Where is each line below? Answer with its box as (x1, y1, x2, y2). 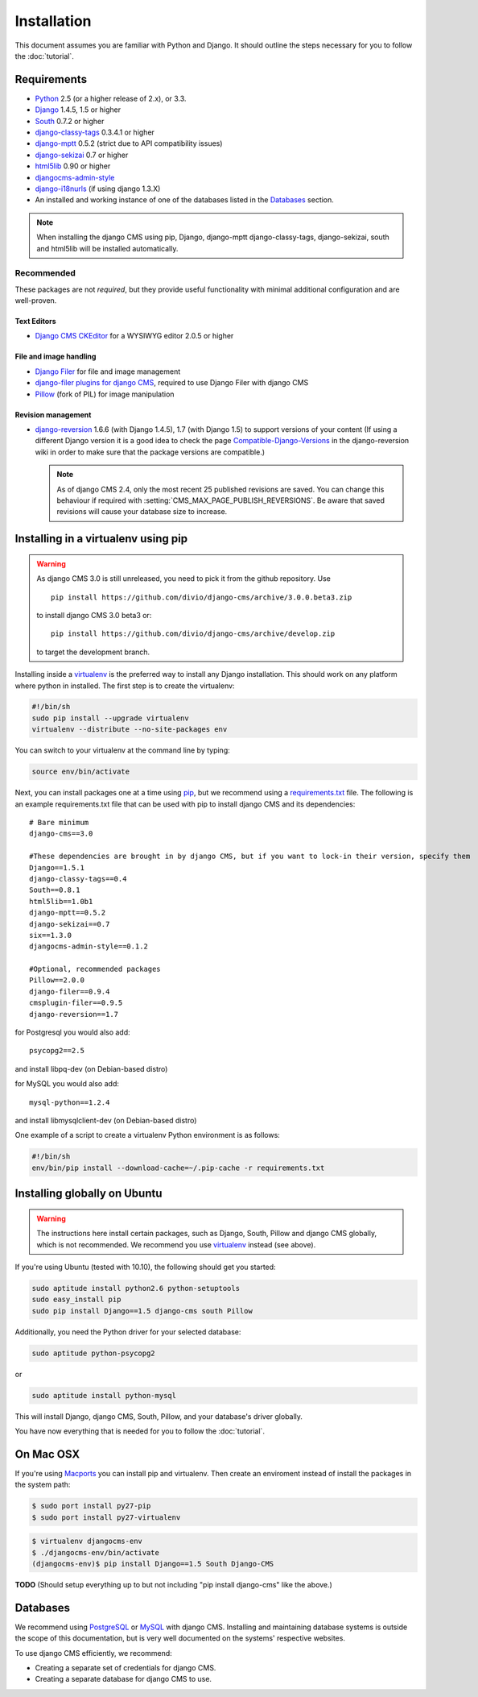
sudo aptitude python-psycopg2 (31, 1348, 156, 1358)
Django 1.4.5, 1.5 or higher (35, 105, 121, 114)
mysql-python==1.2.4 (29, 1097, 110, 1107)
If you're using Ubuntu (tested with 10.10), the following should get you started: (14, 1262, 277, 1272)
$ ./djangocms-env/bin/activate (31, 1548, 160, 1557)
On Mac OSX (14, 1447, 80, 1461)
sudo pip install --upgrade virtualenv (31, 713, 189, 723)
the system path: (14, 1479, 71, 1490)
